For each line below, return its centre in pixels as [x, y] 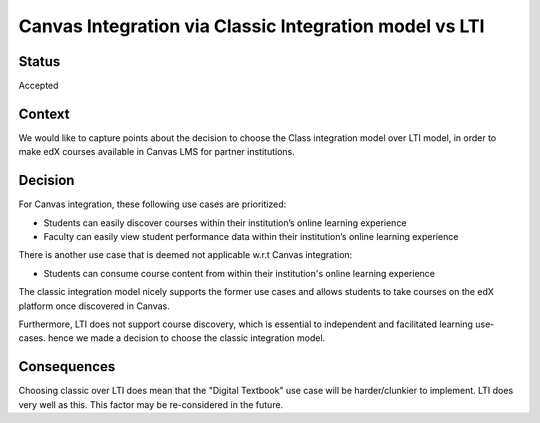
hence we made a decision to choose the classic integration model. [186, 338]
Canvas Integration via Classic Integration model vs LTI [251, 26]
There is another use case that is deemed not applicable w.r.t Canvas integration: [185, 255]
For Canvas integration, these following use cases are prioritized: [152, 204]
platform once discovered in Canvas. [94, 306]
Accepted [38, 86]
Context [44, 113]
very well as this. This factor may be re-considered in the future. [151, 404]
